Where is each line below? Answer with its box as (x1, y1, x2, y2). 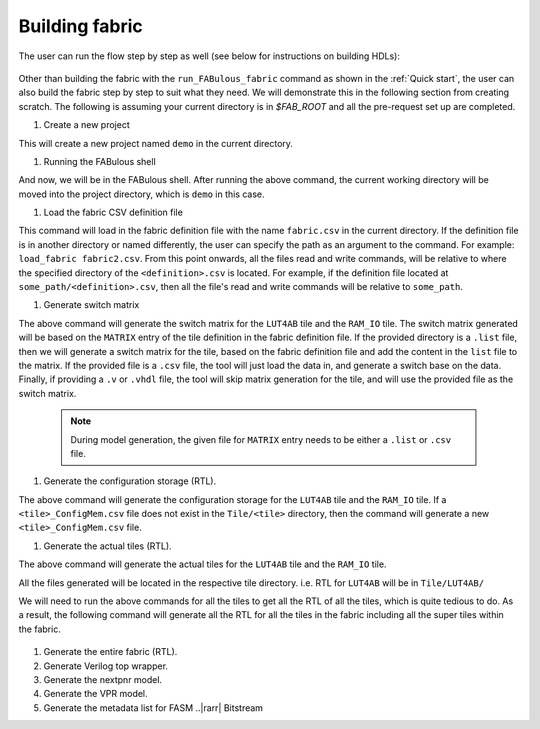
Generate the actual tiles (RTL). (43, 540, 172, 552)
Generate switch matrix (43, 299, 140, 311)
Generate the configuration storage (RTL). (43, 475, 217, 487)
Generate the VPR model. (43, 688, 149, 700)
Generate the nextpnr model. (43, 674, 163, 685)
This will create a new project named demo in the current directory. (18, 137, 294, 149)
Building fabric (18, 15, 144, 37)
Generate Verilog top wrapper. (43, 660, 169, 672)
